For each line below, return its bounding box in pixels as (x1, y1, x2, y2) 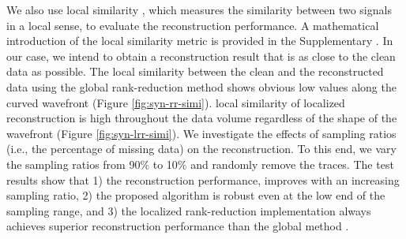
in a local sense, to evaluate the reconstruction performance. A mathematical (6, 17, 379, 33)
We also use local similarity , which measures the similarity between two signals (6, 2, 392, 17)
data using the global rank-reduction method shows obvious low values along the (6, 78, 397, 95)
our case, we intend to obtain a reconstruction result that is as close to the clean (6, 47, 396, 64)
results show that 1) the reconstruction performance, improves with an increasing (6, 171, 400, 188)
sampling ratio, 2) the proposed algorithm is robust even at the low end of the (6, 187, 385, 204)
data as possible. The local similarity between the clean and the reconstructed (6, 63, 384, 80)
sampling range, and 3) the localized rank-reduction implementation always (6, 202, 371, 218)
